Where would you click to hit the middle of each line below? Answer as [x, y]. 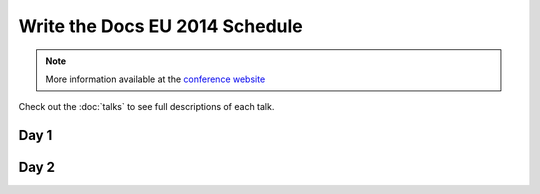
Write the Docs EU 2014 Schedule [161, 26]
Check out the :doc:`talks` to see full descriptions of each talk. [146, 107]
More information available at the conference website [155, 79]
